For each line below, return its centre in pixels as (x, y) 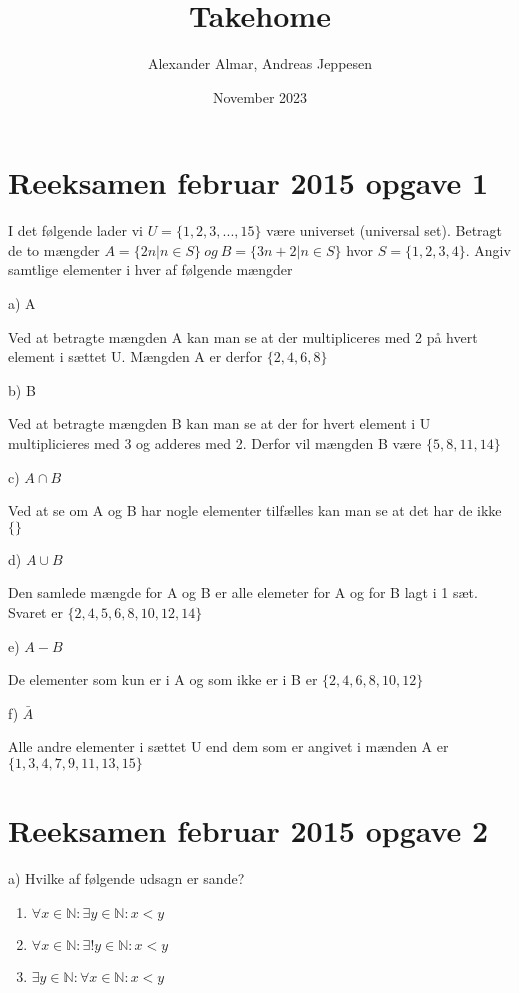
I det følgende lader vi (75, 230)
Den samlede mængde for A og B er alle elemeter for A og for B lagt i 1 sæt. (243, 592)
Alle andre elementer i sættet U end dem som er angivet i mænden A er (228, 746)
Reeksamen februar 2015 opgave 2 (248, 830)
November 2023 (260, 96)
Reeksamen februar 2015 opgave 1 (248, 182)
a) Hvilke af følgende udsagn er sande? (126, 878)
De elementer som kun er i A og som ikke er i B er (163, 679)
